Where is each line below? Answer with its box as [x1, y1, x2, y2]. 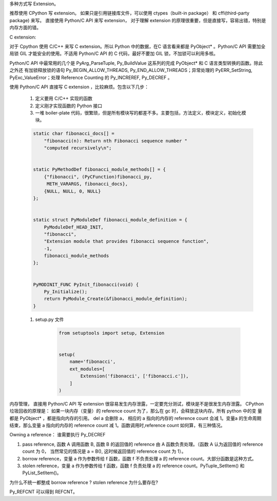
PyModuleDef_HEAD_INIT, [44, 224, 104, 230]
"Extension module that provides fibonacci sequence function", [44, 239, 209, 244]
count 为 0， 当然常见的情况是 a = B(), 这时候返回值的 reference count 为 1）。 [22, 448, 187, 454]
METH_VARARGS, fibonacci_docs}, [46, 181, 128, 187]
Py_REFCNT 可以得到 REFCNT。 [9, 489, 78, 495]
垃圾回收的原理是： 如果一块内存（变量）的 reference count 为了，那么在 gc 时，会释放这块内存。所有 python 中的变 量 [9, 408, 263, 414]
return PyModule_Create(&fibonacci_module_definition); [44, 296, 188, 302]
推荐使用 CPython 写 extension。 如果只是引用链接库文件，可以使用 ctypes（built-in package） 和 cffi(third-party [9, 10, 250, 16]
